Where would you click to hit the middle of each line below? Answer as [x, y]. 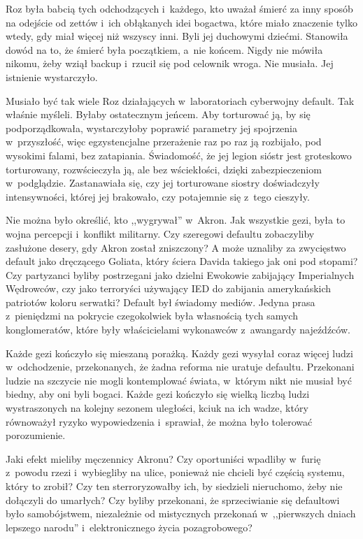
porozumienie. [36, 435]
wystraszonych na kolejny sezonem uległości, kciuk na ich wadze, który [157, 408]
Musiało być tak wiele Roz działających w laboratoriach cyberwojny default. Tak [180, 100]
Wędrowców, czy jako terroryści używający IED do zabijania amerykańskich [169, 288]
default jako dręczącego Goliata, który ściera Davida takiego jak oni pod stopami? [182, 261]
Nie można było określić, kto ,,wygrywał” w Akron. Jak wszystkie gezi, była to [176, 220]
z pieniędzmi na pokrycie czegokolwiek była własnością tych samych [152, 316]
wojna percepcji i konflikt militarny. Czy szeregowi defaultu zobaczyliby [160, 233]
